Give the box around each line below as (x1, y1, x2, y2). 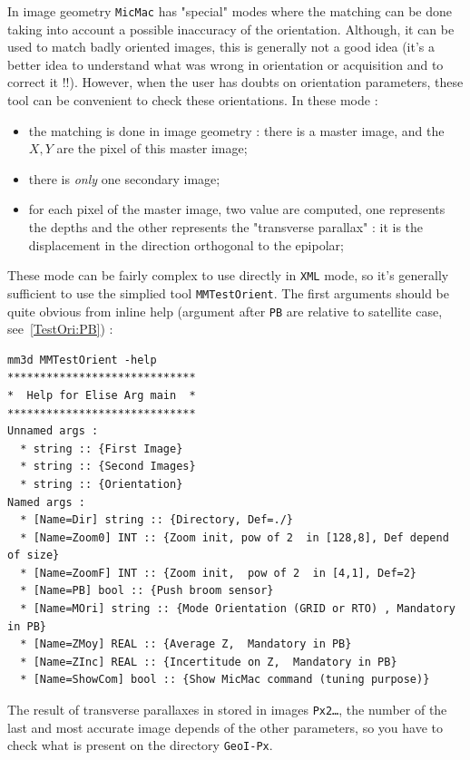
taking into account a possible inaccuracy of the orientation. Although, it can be (7, 19, 455, 38)
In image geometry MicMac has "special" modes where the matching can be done (7, 2, 453, 20)
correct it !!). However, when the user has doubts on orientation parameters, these (7, 73, 464, 92)
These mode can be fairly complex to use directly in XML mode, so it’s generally (7, 266, 449, 285)
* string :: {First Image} (20, 442, 183, 455)
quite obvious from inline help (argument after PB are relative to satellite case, (7, 301, 443, 320)
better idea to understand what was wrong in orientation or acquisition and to (7, 54, 444, 73)
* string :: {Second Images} (20, 460, 196, 473)
